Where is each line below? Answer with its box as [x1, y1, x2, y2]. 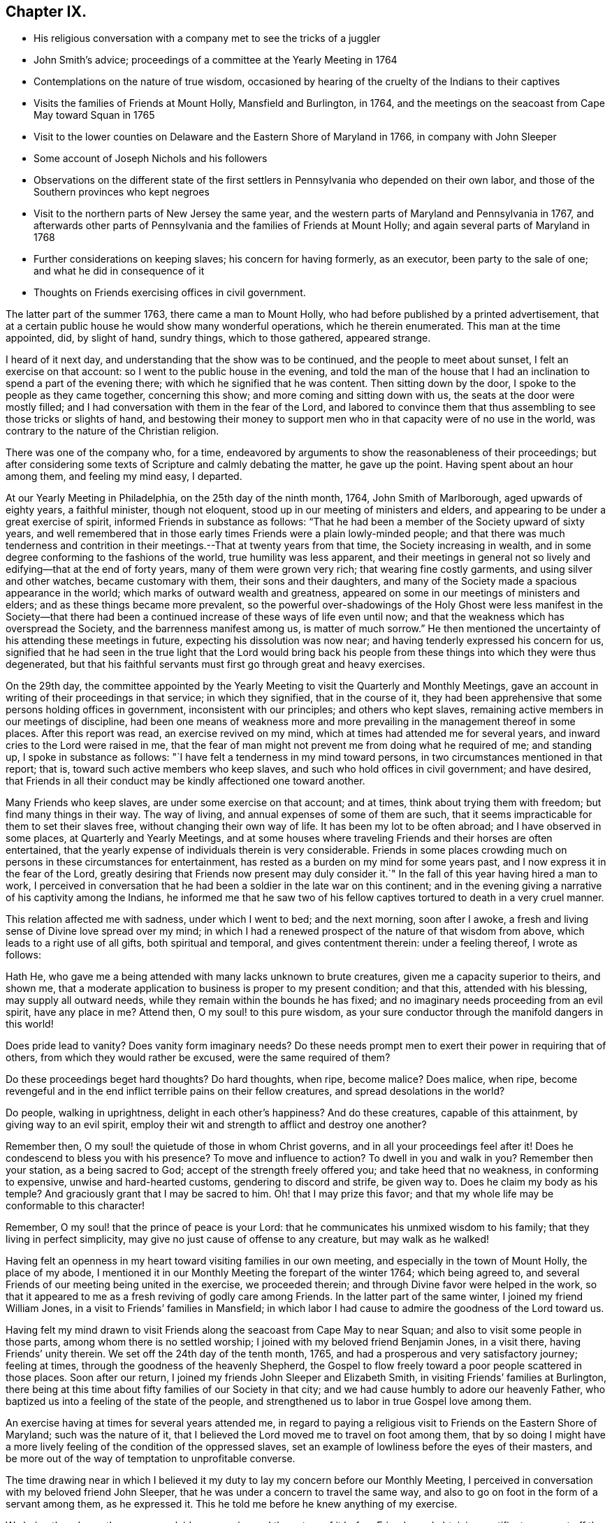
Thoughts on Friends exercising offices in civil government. [34, 286, 306, 299]
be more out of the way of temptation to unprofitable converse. [6, 1452, 296, 1465]
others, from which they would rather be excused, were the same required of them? [6, 1051, 391, 1064]
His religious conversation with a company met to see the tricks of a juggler [34, 32, 381, 45]
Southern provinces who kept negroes [34, 186, 210, 198]
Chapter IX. [6, 3, 87, 20]
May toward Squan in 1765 [34, 109, 155, 122]
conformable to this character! [6, 1200, 145, 1212]
